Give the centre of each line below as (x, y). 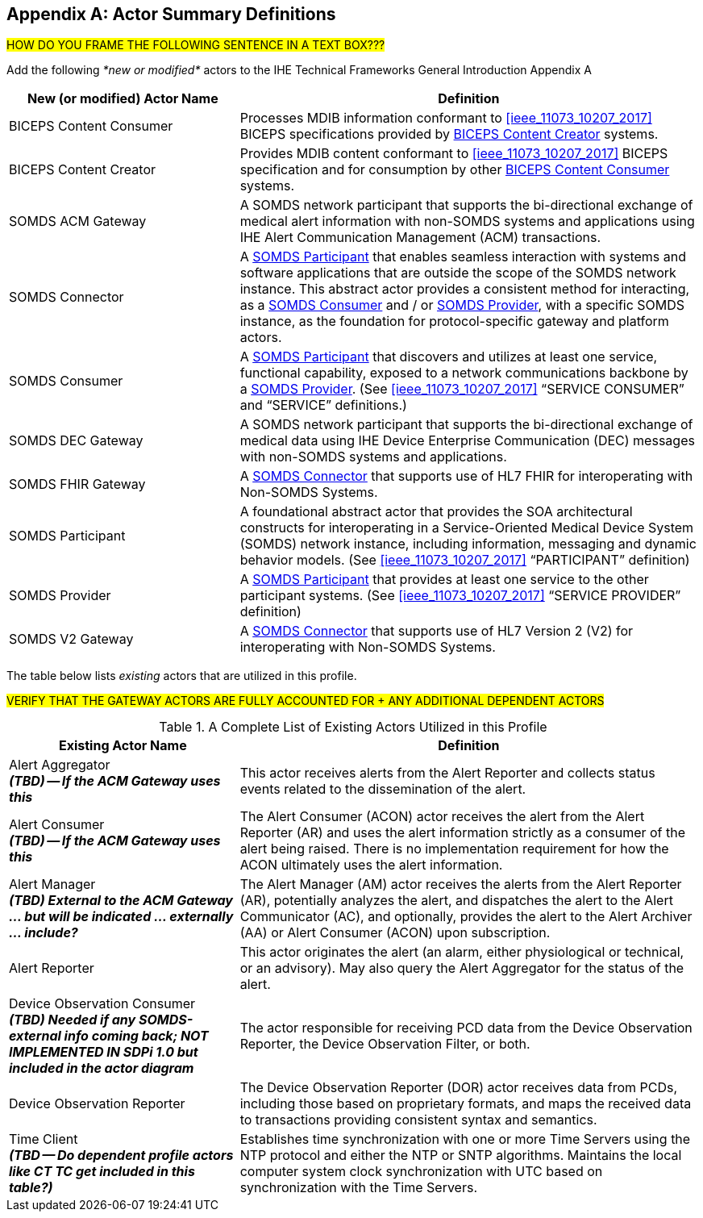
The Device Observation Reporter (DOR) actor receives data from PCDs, (459, 1088)
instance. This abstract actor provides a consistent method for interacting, (465, 289)
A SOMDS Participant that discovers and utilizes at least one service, (449, 357)
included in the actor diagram (102, 1068)
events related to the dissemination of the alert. (383, 789)
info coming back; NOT (136, 1036)
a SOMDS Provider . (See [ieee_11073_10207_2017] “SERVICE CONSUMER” (462, 389)
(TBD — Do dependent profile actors (121, 1155)
